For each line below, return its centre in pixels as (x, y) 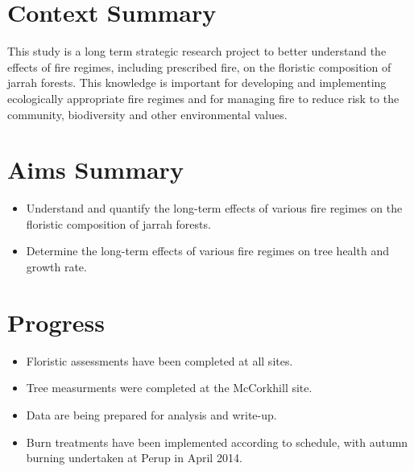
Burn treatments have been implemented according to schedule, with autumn (217, 442)
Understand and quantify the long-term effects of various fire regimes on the (214, 208)
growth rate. (56, 266)
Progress (56, 322)
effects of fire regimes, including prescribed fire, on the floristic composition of (199, 66)
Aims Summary (95, 169)
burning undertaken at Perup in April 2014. (134, 458)
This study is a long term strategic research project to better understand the (197, 51)
